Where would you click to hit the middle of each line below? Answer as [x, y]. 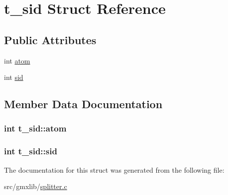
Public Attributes [50, 39]
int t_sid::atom [35, 128]
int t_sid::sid [31, 151]
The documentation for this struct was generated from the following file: [114, 169]
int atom [17, 60]
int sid [14, 77]
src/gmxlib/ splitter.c [36, 186]
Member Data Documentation [83, 104]
